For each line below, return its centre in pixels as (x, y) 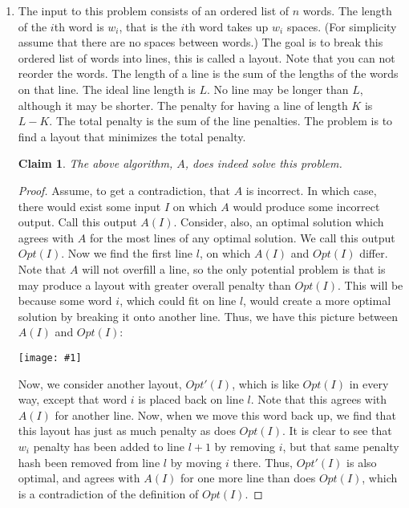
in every (369, 383)
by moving (196, 462)
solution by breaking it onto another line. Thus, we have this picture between (208, 316)
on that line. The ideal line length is (107, 89)
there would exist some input (89, 206)
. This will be (370, 284)
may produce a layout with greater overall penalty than (154, 284)
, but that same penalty (341, 446)
